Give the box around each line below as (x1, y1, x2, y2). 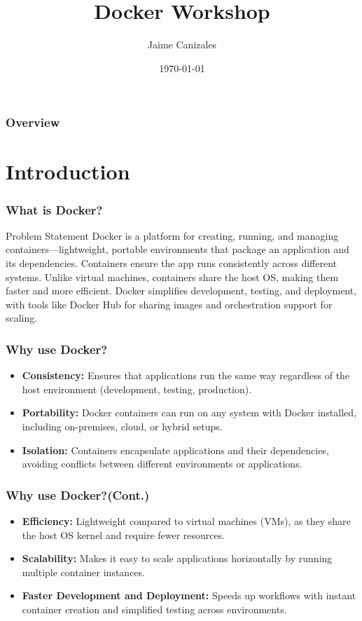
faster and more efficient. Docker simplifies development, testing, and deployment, (6, 283, 357, 298)
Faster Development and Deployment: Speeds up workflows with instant (22, 588, 356, 603)
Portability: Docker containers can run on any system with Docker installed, (22, 405, 356, 420)
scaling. (6, 310, 38, 325)
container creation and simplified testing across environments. (22, 601, 287, 616)
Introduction (6, 157, 130, 186)
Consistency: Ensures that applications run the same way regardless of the (22, 368, 350, 383)
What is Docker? (6, 200, 103, 218)
